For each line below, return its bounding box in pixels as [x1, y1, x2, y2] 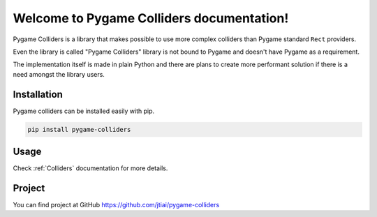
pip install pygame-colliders [27, 126, 131, 133]
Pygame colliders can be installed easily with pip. [13, 107, 155, 115]
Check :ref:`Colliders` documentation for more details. [13, 164, 168, 172]
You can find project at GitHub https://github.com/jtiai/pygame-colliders [13, 201, 220, 209]
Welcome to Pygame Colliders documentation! [13, 10, 289, 26]
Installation [13, 88, 63, 100]
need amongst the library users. [13, 70, 105, 78]
